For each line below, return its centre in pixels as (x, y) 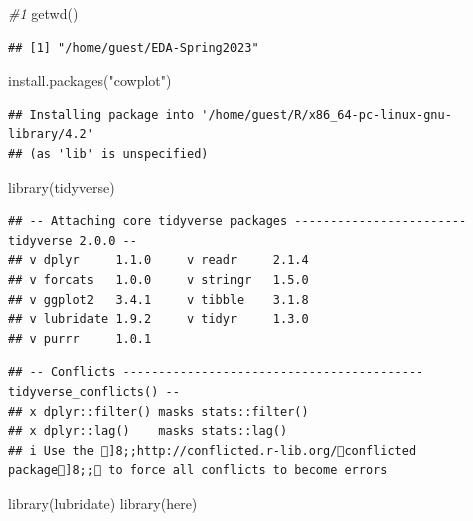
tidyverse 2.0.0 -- (72, 240)
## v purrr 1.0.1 (80, 338)
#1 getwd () (43, 13)
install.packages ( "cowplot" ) (90, 80)
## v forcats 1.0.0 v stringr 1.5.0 (158, 279)
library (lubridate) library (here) (103, 502)
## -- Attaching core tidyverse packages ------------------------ (237, 221)
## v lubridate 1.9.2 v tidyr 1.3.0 (158, 319)
